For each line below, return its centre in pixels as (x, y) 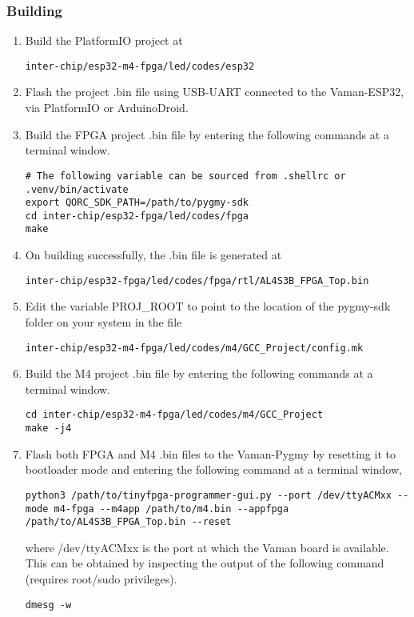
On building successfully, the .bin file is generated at (153, 255)
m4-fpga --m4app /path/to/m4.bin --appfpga (171, 509)
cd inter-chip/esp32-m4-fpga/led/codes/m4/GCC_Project (174, 415)
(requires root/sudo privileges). (101, 579)
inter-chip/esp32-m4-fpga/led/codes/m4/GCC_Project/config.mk (194, 348)
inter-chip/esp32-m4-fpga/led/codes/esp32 (140, 66)
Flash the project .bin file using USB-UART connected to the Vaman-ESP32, (215, 92)
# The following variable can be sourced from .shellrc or (185, 176)
